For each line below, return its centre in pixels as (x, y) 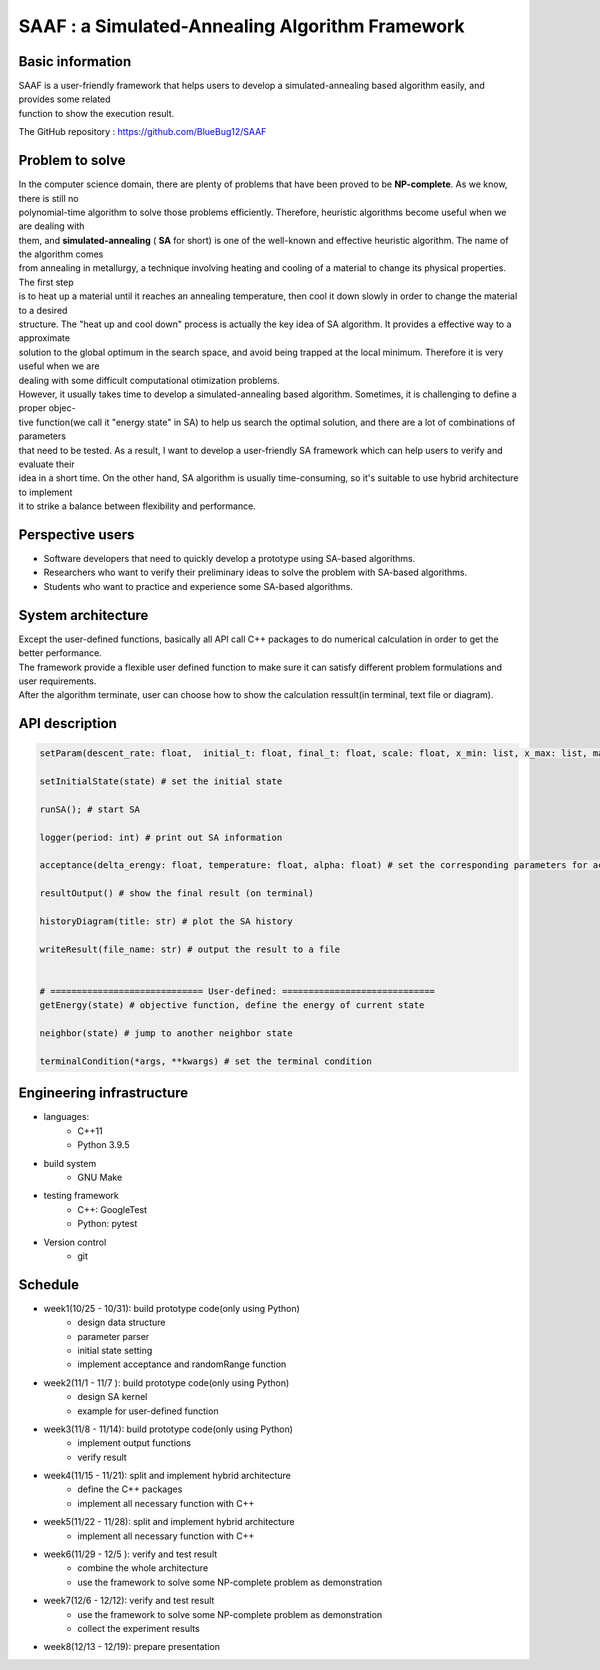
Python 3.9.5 (103, 1145)
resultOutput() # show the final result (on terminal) (176, 893)
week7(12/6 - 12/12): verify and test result (129, 1601)
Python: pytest (107, 1224)
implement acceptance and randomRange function (182, 1364)
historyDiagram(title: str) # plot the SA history (166, 921)
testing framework (81, 1196)
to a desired (43, 310)
